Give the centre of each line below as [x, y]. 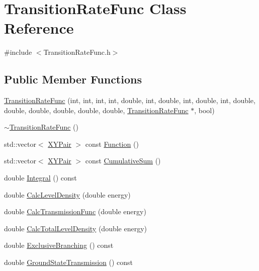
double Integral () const [40, 178]
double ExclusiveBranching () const [59, 245]
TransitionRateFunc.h [77, 52]
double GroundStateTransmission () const [69, 262]
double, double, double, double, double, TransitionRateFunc [96, 110]
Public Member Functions [73, 79]
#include [18, 52]
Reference [39, 28]
